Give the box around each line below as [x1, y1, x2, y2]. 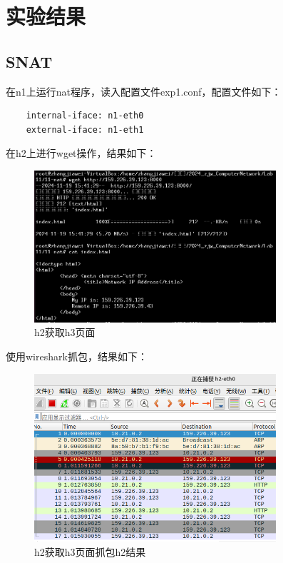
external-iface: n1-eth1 [26, 124, 144, 135]
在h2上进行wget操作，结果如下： [6, 146, 157, 161]
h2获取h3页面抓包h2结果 [34, 544, 146, 559]
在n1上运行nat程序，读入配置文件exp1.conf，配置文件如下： [6, 83, 282, 98]
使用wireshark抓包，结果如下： [6, 348, 148, 363]
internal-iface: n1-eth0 [26, 111, 144, 121]
